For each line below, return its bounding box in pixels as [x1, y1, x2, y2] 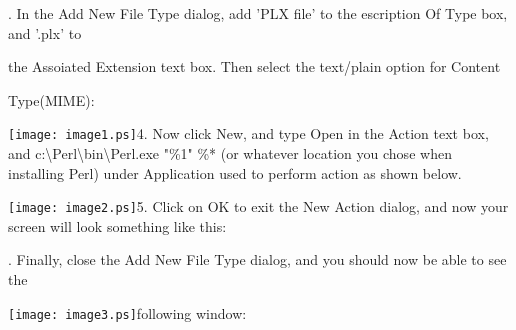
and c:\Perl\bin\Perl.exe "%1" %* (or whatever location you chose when [8, 143, 452, 164]
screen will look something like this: [8, 215, 227, 236]
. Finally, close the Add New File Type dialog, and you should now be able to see [8, 249, 507, 270]
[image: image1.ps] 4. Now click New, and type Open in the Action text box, [8, 123, 489, 144]
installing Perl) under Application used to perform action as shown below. [8, 162, 462, 183]
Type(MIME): [8, 89, 95, 110]
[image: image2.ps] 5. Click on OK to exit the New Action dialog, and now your [8, 196, 509, 217]
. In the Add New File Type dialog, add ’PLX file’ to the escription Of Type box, [8, 3, 508, 23]
